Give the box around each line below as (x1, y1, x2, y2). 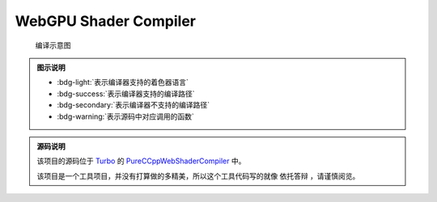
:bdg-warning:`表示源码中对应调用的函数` (57, 112, 194, 121)
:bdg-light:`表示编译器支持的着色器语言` (57, 78, 189, 87)
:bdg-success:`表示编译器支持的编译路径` (57, 89, 195, 99)
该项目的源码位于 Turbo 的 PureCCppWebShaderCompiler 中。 (36, 156, 246, 166)
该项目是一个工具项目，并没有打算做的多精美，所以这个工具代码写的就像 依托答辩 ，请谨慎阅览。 (36, 170, 360, 181)
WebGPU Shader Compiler (15, 12, 196, 30)
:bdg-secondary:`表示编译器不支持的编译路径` (57, 100, 210, 110)
